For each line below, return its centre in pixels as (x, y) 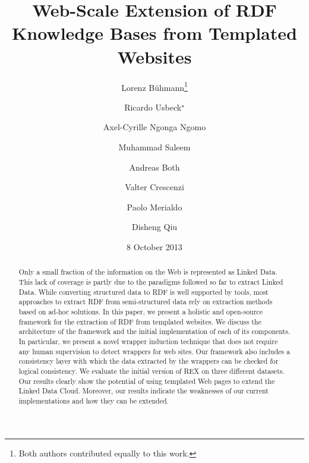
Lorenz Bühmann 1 (154, 86)
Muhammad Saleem (154, 147)
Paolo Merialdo (154, 207)
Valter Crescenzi (154, 187)
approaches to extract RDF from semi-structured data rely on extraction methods (146, 302)
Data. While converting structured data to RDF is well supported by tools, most (144, 292)
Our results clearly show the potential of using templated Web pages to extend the (147, 381)
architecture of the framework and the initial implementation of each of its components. (154, 331)
